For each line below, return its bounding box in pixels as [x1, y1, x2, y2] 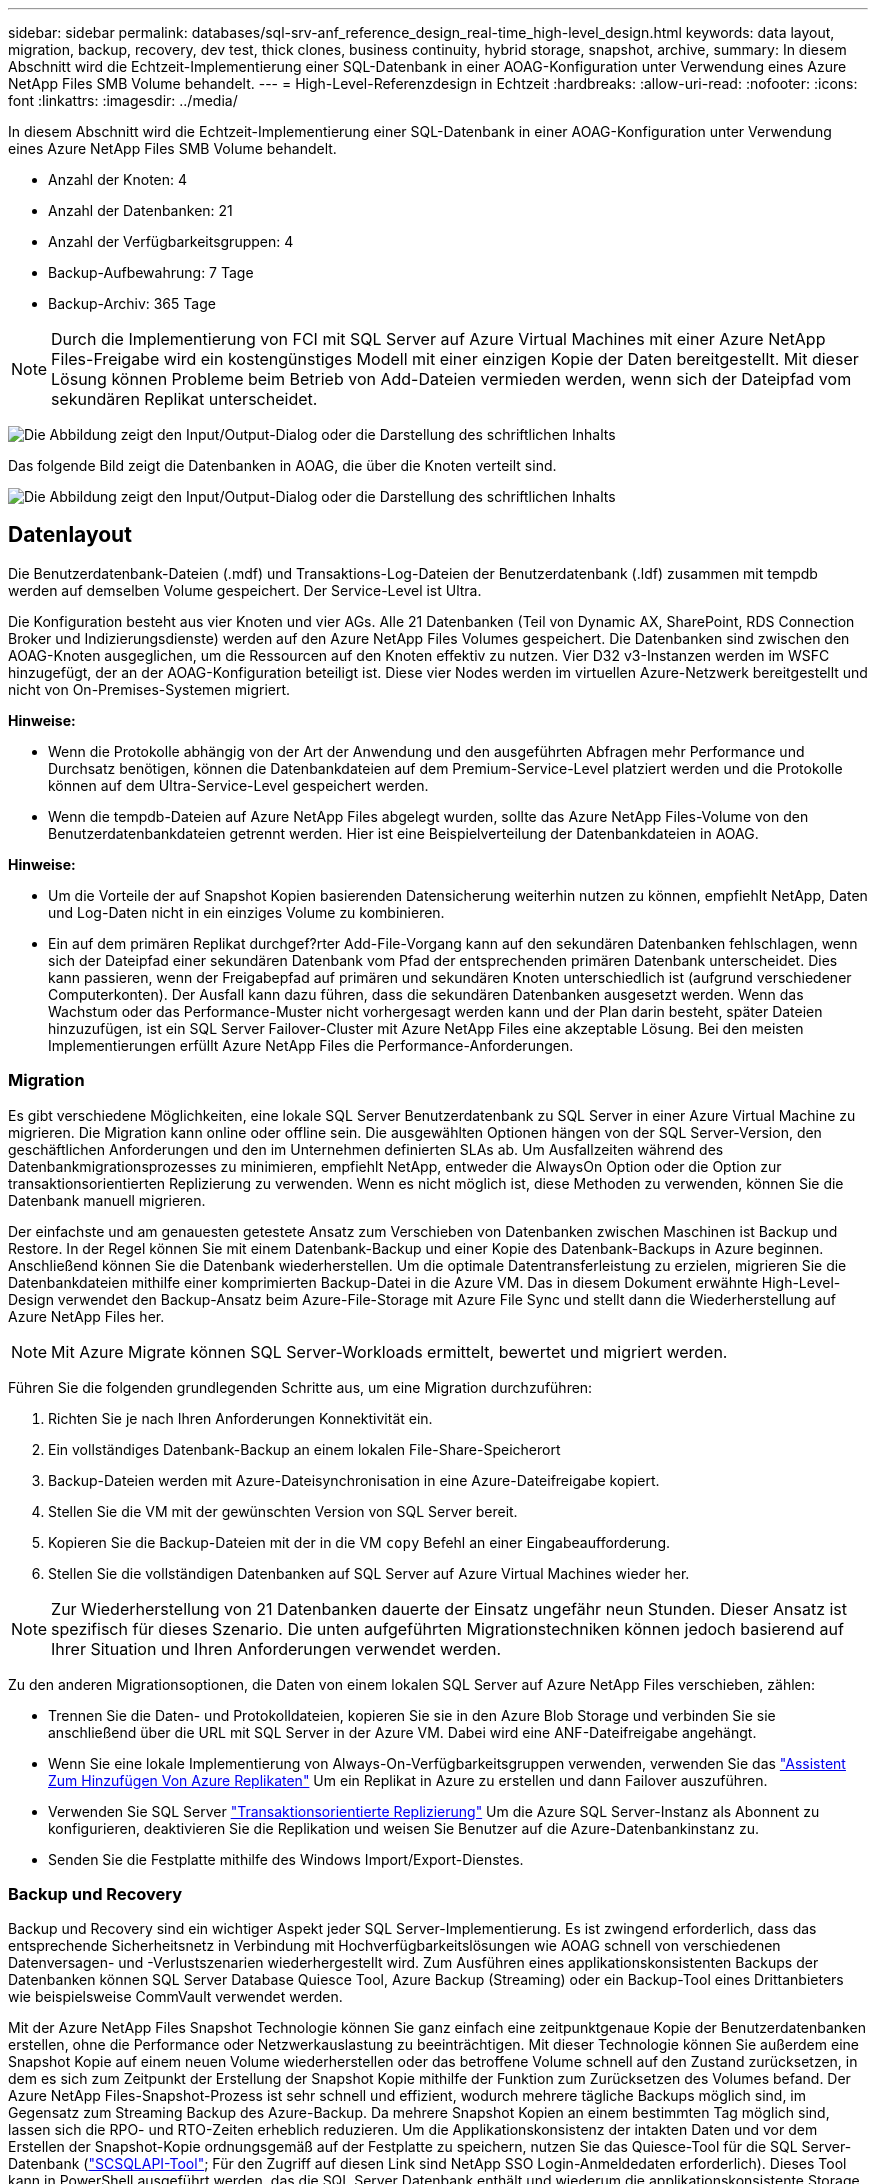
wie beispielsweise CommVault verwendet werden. [8, 1988, 343, 2006]
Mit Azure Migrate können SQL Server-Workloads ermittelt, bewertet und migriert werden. [51, 1341, 728, 1362]
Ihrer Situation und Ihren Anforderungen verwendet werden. [51, 1638, 502, 1659]
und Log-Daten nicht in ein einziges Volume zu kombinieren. [48, 903, 445, 921]
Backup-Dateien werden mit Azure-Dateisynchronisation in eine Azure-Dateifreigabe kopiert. [48, 1471, 660, 1489]
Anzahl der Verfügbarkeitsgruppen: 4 [48, 233, 294, 250]
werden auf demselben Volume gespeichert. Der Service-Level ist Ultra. [8, 581, 482, 599]
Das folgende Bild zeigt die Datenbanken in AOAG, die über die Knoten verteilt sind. [8, 457, 557, 474]
